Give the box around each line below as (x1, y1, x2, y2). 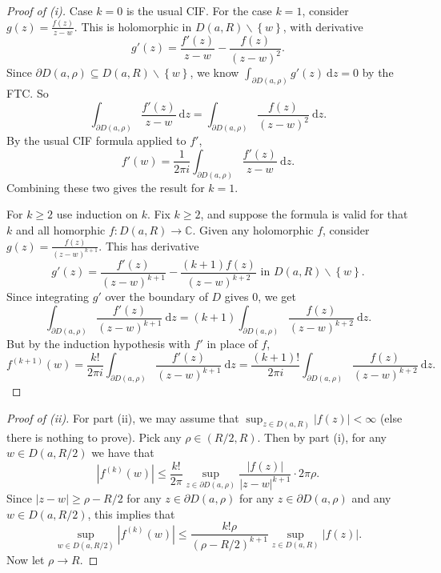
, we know (190, 64, 239, 81)
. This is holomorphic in (74, 18, 192, 34)
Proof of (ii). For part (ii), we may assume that (6, 409, 239, 426)
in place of (206, 335, 258, 352)
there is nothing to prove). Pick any (6, 428, 182, 445)
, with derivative (283, 18, 363, 34)
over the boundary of (105, 288, 208, 305)
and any (351, 490, 391, 507)
